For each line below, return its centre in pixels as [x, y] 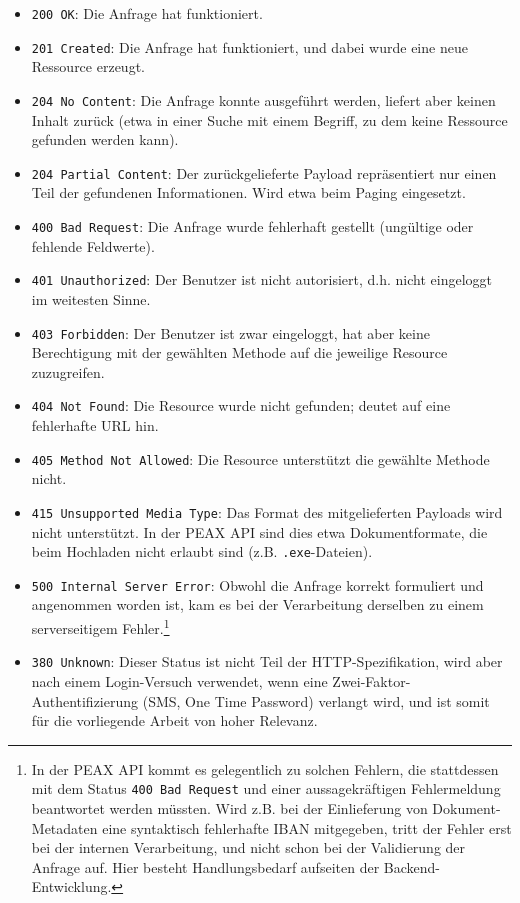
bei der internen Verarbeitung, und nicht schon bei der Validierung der [248, 847]
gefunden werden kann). [105, 139]
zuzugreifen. [68, 371]
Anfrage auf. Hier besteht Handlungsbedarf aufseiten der [205, 866]
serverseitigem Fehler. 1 [100, 626]
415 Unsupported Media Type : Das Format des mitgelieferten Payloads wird [267, 511]
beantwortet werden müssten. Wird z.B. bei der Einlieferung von [229, 807]
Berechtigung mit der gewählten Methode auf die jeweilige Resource [239, 352]
